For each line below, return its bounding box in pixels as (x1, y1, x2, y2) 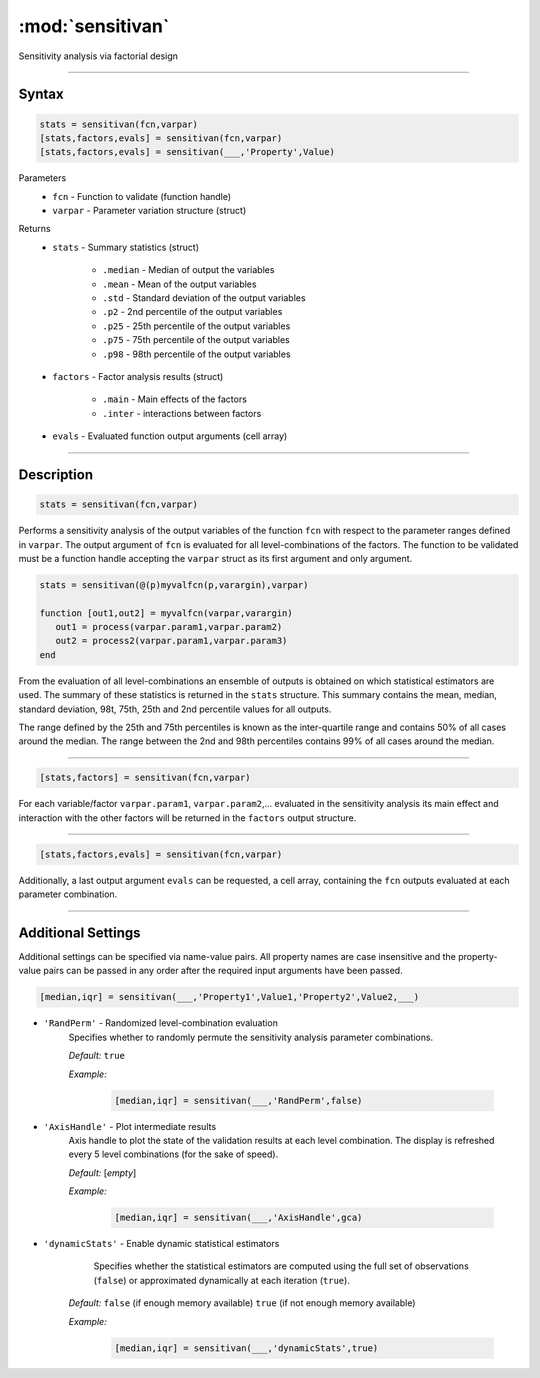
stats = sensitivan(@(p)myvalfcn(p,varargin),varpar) (39, 579, 309, 590)
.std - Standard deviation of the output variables (102, 292, 306, 304)
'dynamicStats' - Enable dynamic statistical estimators (43, 1238, 280, 1250)
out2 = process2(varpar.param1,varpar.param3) (55, 635, 288, 647)
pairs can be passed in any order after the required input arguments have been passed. (43, 965, 404, 977)
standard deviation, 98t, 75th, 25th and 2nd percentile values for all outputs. (18, 703, 332, 715)
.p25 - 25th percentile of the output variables (102, 320, 291, 332)
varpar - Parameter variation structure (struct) (52, 205, 247, 217)
